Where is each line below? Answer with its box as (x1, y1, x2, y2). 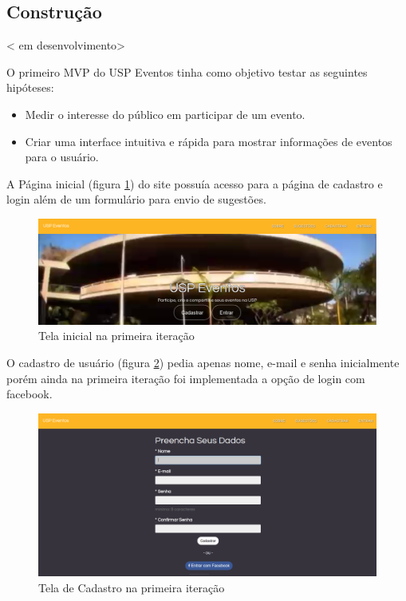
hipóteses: (6, 79, 54, 96)
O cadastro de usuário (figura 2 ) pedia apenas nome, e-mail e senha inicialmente (6, 354, 400, 371)
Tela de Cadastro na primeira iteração (38, 579, 225, 595)
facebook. (6, 386, 53, 402)
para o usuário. (25, 148, 99, 165)
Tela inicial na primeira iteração (38, 327, 195, 344)
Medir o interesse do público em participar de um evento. (25, 105, 305, 122)
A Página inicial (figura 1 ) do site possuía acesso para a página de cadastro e (6, 175, 383, 192)
